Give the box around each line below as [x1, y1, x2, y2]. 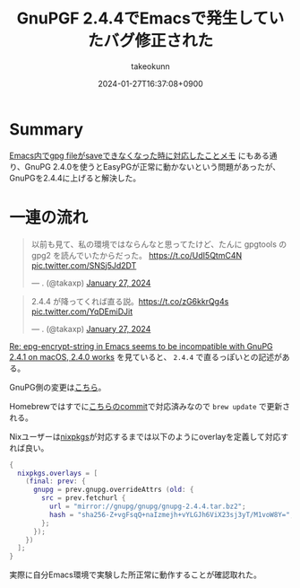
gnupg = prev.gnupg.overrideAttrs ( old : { [32, 486, 194, 495]
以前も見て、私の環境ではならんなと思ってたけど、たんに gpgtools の [30, 239, 287, 250]
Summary [9, 118, 83, 139]
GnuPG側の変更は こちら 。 [9, 382, 107, 392]
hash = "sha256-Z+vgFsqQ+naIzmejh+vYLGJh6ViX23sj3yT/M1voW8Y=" [48, 510, 291, 519]
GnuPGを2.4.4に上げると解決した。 [9, 172, 141, 183]
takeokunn [131, 60, 170, 72]
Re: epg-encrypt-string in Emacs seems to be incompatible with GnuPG [9, 340, 273, 351]
